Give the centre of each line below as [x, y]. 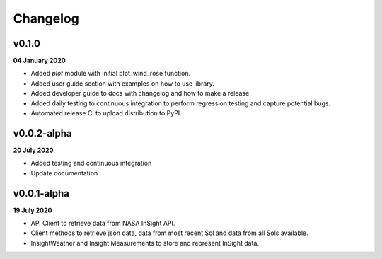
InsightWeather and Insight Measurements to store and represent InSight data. [145, 243]
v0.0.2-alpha [42, 133]
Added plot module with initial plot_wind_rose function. [111, 74]
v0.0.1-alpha [41, 194]
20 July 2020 [33, 150]
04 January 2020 [40, 61]
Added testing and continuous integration [91, 163]
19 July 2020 [33, 210]
